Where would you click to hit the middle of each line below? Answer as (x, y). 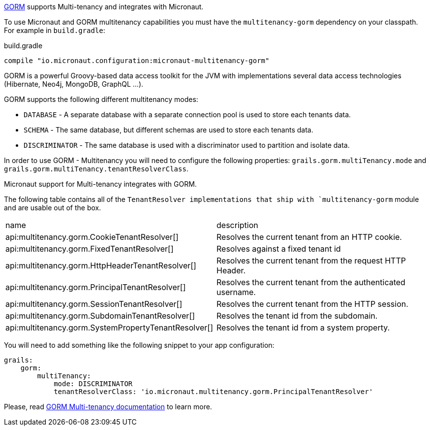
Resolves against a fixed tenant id (279, 249)
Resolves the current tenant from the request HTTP (311, 261)
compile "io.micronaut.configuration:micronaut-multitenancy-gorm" (137, 61)
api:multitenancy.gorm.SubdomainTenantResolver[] (100, 316)
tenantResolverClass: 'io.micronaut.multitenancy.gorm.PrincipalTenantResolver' (214, 392)
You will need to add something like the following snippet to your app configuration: (139, 345)
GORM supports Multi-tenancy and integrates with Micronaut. (104, 7)
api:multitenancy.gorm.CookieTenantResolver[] (92, 237)
